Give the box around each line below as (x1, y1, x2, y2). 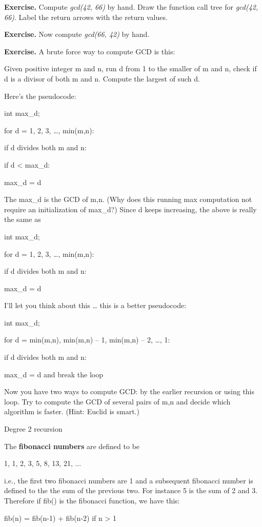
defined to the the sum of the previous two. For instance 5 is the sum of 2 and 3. (4, 485, 258, 496)
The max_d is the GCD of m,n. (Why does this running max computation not (4, 194, 252, 205)
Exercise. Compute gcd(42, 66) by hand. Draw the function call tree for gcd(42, (4, 2, 258, 12)
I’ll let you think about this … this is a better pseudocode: (4, 300, 187, 311)
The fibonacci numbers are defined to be (4, 440, 140, 451)
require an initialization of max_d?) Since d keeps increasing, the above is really (4, 204, 257, 214)
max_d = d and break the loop (4, 369, 103, 379)
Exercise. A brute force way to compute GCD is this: (4, 46, 175, 56)
